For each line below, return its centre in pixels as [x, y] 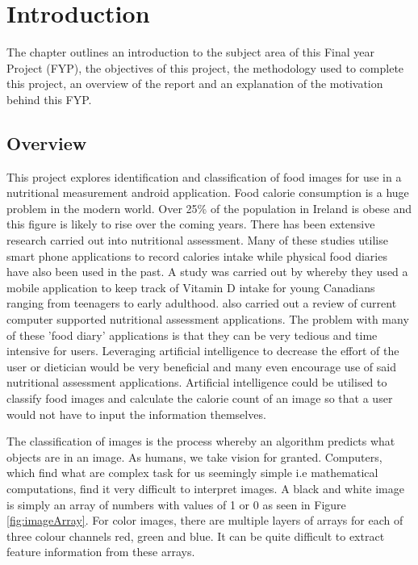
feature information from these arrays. [101, 552]
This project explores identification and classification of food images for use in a [204, 176]
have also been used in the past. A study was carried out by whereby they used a [207, 272]
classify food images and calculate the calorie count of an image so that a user [200, 398]
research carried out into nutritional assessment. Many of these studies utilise [197, 240]
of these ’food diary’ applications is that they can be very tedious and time [192, 335]
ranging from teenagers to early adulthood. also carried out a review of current [202, 303]
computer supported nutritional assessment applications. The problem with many [208, 319]
